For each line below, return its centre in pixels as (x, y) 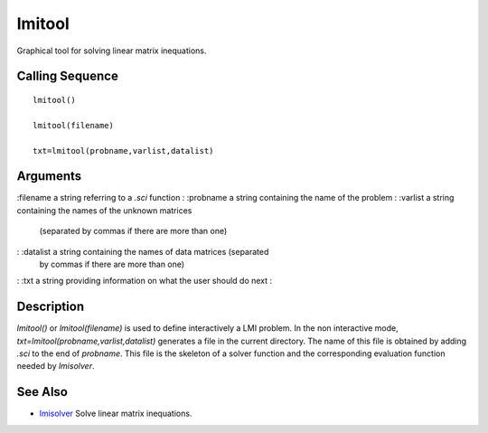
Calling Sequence (68, 76)
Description (51, 307)
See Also (42, 392)
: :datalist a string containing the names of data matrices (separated (143, 251)
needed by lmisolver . (56, 366)
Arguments (49, 176)
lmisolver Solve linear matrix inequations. (116, 414)
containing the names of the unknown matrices (104, 210)
